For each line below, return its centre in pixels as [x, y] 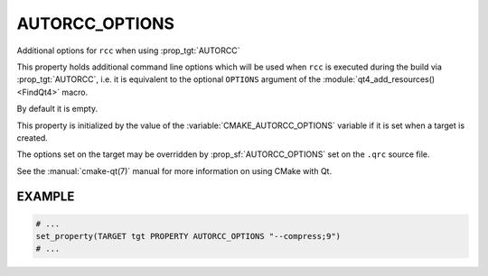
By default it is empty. [57, 109]
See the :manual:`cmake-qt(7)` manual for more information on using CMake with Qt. [174, 170]
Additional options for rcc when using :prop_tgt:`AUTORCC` [128, 51]
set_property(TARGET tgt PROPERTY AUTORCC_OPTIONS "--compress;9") [188, 236]
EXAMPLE [46, 197]
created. [33, 138]
